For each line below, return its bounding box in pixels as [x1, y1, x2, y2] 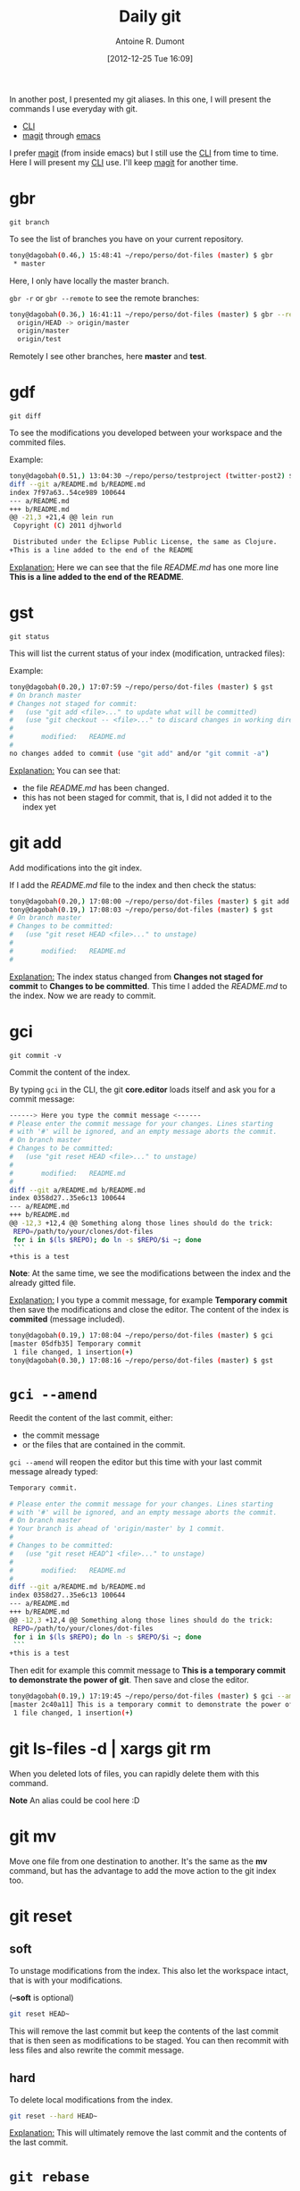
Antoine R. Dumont [115, 36, 185, 46]
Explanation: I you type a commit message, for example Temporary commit [9, 1295, 287, 1305]
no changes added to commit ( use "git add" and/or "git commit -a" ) [9, 749, 270, 758]
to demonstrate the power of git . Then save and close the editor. [9, 1675, 250, 1685]
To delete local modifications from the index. [9, 2094, 173, 2105]
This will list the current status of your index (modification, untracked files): [9, 648, 286, 659]
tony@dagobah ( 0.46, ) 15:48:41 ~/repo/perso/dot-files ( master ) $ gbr [9, 250, 274, 260]
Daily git [119, 6, 181, 27]
